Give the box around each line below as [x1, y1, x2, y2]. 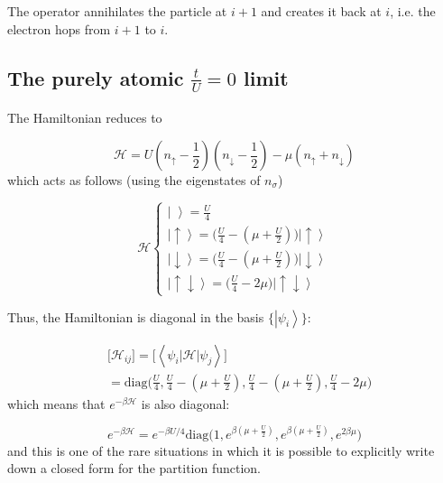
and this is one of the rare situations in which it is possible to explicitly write [7, 441, 435, 460]
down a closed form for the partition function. [7, 459, 262, 478]
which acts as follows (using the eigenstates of [7, 171, 261, 189]
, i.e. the [390, 2, 436, 20]
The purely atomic [7, 63, 184, 91]
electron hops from [7, 19, 111, 38]
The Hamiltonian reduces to [7, 108, 162, 127]
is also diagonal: [141, 394, 230, 413]
